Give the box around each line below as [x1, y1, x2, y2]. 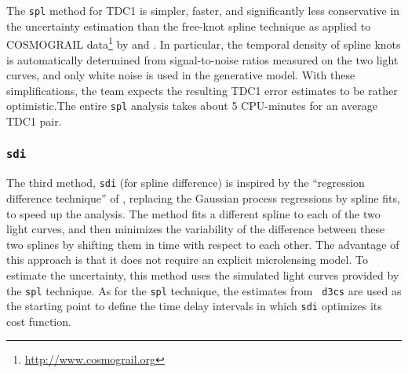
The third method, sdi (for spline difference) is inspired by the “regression [6, 174, 365, 191]
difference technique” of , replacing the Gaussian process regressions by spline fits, [6, 189, 400, 206]
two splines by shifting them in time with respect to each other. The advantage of [6, 236, 399, 252]
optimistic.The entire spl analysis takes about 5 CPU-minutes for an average [6, 97, 377, 114]
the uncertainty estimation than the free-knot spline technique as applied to [6, 17, 371, 34]
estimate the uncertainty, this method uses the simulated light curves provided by [6, 266, 399, 283]
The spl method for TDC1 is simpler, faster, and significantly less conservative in [6, 2, 400, 18]
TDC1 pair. [6, 112, 62, 129]
